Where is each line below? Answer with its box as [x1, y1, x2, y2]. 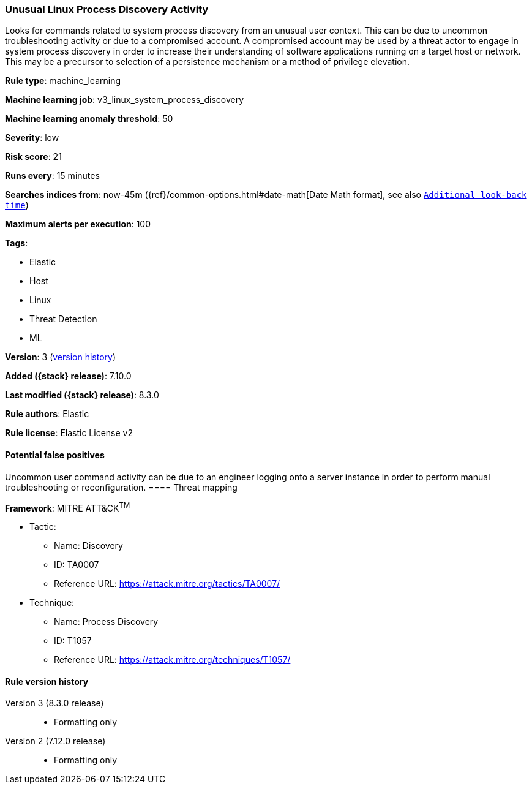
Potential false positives [5, 449, 105, 460]
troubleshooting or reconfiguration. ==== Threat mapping [5, 481, 238, 493]
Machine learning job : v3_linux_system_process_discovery [5, 94, 244, 105]
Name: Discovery [54, 540, 123, 551]
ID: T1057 [54, 635, 92, 646]
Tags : [5, 238, 28, 249]
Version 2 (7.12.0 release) [5, 736, 106, 747]
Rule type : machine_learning [5, 75, 121, 86]
